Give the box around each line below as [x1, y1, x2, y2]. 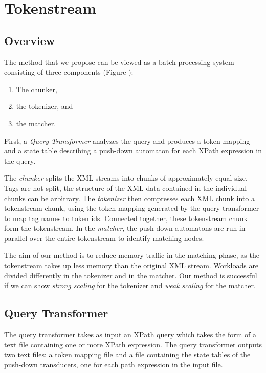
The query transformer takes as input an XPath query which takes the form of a [4, 329, 257, 340]
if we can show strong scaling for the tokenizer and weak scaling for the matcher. [4, 280, 256, 291]
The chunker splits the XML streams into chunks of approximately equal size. [4, 172, 248, 183]
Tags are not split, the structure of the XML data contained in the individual [4, 182, 247, 193]
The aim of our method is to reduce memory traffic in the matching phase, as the [4, 250, 259, 260]
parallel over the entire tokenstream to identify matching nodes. [4, 232, 204, 243]
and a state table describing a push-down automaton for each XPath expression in [4, 145, 262, 156]
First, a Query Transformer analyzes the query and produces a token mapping [4, 135, 250, 146]
